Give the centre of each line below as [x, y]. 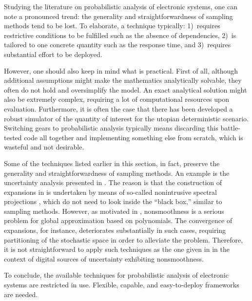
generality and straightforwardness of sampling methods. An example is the [117, 173]
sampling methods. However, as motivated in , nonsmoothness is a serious [114, 211]
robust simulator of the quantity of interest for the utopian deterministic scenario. [126, 118]
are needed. [21, 294]
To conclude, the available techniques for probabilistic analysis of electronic [116, 275]
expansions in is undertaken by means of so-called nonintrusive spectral [111, 192]
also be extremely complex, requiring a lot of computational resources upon [117, 99]
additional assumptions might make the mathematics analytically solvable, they [123, 80]
